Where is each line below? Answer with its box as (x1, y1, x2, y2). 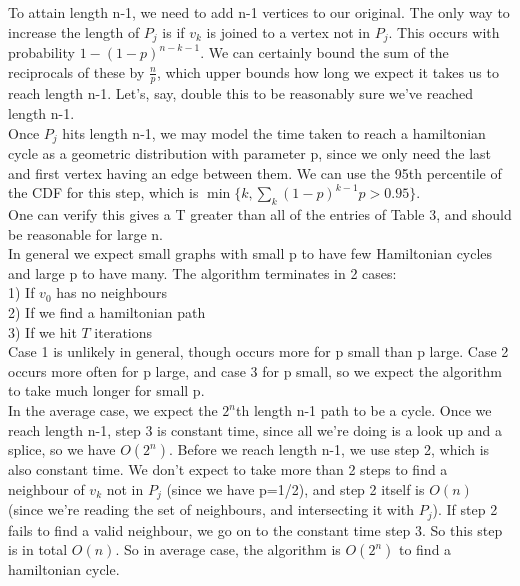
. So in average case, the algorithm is (115, 539, 341, 560)
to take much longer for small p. (8, 380, 205, 401)
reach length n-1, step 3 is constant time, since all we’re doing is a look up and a (8, 419, 502, 440)
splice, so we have (8, 439, 116, 460)
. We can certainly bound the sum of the (200, 42, 449, 63)
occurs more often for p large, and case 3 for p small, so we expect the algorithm (8, 360, 502, 381)
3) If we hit (8, 321, 77, 342)
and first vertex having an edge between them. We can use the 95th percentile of (8, 162, 502, 183)
